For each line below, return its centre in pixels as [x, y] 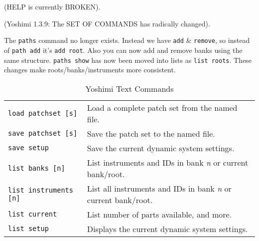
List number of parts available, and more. [159, 214]
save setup [28, 148]
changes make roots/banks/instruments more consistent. [90, 70]
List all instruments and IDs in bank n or [159, 188]
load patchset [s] [43, 113]
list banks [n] [37, 168]
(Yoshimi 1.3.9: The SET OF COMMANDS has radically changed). [107, 23]
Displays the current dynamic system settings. [167, 229]
